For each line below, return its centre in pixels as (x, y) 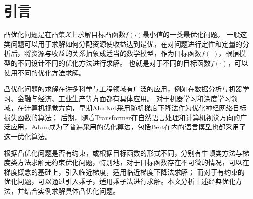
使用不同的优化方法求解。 (45, 72)
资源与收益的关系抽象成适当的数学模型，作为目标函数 (116, 53)
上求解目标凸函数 (98, 34)
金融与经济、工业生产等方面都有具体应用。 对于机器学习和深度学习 (124, 98)
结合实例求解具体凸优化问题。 (72, 191)
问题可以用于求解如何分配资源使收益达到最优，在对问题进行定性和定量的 (126, 44)
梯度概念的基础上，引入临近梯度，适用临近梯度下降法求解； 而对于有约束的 (124, 172)
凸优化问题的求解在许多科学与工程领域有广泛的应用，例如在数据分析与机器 (123, 89)
